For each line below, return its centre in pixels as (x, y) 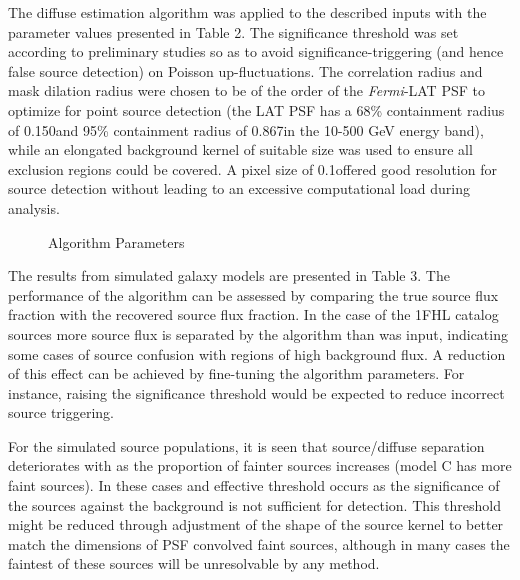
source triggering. (61, 412)
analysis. (34, 207)
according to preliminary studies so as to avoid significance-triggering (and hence (256, 51)
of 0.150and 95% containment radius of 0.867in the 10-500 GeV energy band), (246, 129)
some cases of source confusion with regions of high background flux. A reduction (257, 353)
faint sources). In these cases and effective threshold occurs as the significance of (254, 485)
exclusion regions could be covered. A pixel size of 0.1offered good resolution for (252, 168)
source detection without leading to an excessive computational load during (239, 188)
